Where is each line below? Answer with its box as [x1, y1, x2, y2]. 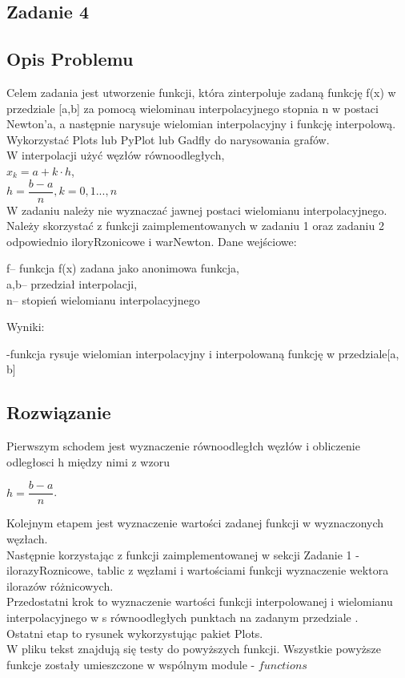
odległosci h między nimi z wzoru [6, 453, 170, 470]
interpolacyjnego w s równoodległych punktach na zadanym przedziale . [6, 608, 359, 625]
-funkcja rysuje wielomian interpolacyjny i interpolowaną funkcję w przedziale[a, [6, 345, 399, 361]
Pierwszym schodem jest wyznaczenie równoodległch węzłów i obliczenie [6, 438, 360, 454]
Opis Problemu [6, 46, 134, 71]
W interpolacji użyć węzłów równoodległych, [6, 147, 225, 163]
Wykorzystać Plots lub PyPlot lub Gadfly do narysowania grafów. [6, 131, 330, 147]
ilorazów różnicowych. [6, 577, 114, 594]
